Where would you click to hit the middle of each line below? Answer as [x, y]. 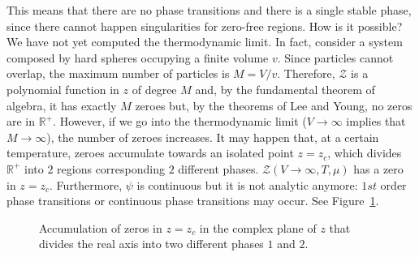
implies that [376, 121]
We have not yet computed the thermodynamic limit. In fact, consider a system [205, 42]
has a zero [378, 168]
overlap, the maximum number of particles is [118, 73]
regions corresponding [111, 168]
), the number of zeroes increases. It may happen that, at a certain [213, 137]
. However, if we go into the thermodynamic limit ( [180, 121]
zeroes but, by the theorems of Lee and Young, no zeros [274, 105]
